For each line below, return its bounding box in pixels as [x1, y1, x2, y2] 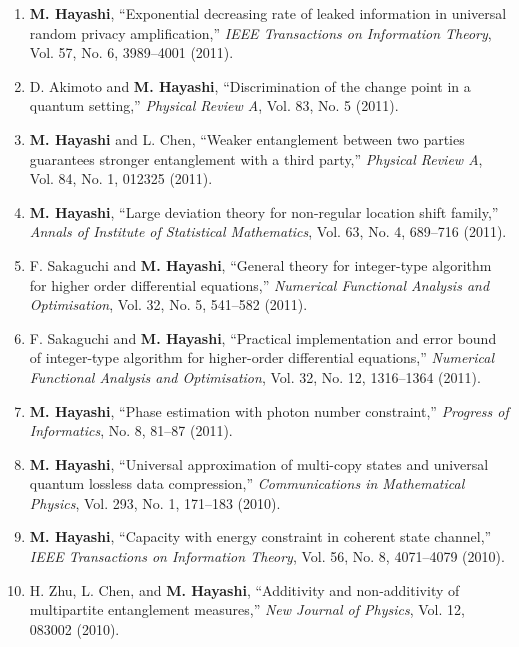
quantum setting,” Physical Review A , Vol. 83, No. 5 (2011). [29, 95, 399, 116]
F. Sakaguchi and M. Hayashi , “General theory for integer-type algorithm [29, 254, 492, 275]
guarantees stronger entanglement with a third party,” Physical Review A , [29, 148, 483, 169]
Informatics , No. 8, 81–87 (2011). [29, 420, 233, 441]
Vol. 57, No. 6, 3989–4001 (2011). [29, 42, 234, 63]
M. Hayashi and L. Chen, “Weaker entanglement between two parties [29, 128, 465, 149]
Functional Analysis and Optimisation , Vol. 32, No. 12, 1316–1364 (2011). [29, 366, 481, 387]
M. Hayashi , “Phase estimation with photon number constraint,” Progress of [29, 400, 509, 421]
